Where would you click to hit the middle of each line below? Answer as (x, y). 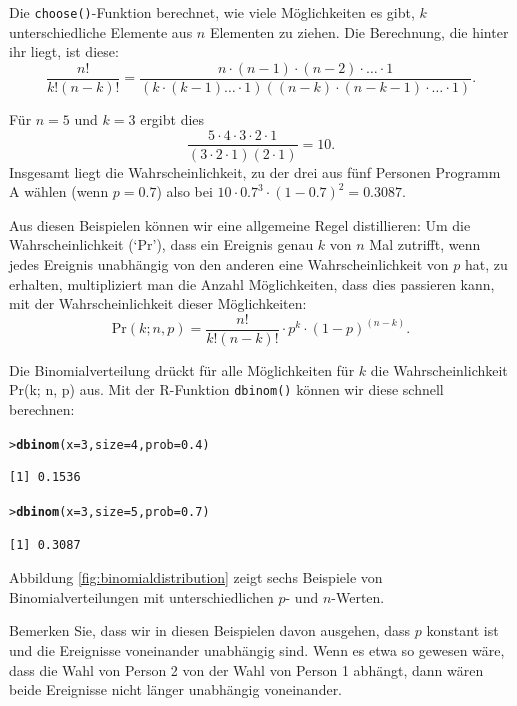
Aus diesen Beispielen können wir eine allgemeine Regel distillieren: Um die (240, 224)
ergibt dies (172, 118)
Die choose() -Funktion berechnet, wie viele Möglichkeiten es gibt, (212, 12)
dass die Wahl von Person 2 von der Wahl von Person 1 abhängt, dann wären (246, 669)
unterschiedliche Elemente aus (101, 31)
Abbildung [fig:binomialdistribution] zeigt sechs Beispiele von (196, 577)
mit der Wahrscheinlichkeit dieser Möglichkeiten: (158, 303)
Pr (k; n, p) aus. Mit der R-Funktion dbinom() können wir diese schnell (226, 389)
